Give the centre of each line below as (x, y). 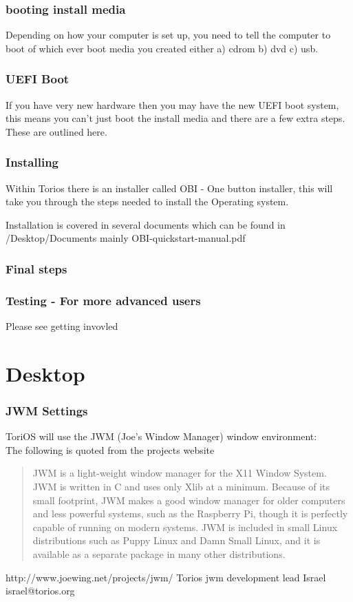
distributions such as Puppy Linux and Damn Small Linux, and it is (176, 540)
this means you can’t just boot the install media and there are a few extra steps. (175, 118)
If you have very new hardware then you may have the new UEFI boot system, (172, 104)
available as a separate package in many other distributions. (159, 554)
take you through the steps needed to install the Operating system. (147, 201)
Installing (32, 162)
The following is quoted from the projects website (110, 449)
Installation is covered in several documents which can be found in (146, 224)
